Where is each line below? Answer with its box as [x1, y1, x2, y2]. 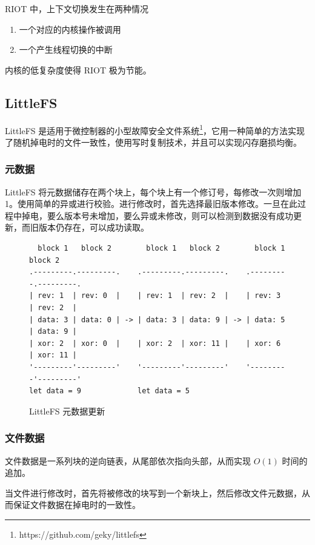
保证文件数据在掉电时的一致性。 [13, 498, 141, 511]
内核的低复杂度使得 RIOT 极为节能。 [5, 63, 151, 76]
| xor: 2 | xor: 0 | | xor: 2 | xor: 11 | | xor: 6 [29, 339, 281, 348]
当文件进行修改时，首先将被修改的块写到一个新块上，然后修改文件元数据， [5, 486, 302, 499]
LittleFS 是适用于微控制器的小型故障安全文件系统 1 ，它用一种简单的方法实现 [5, 122, 305, 137]
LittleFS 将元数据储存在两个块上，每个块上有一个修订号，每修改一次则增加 [5, 185, 302, 198]
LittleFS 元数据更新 [29, 404, 105, 417]
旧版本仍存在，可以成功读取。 [30, 221, 149, 234]
